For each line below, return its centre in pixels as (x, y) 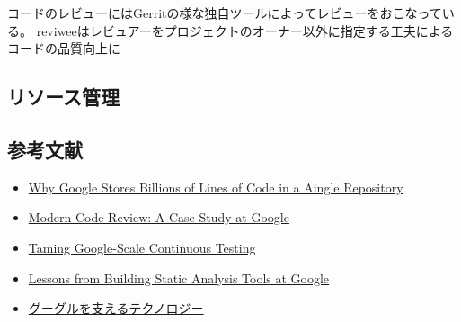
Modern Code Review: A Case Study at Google (159, 217)
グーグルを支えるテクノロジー (116, 308)
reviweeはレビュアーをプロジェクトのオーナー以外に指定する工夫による (245, 30)
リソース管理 (63, 97)
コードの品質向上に (64, 48)
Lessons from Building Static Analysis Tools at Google (179, 277)
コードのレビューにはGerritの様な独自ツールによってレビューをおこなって (225, 13)
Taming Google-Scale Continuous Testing (142, 247)
